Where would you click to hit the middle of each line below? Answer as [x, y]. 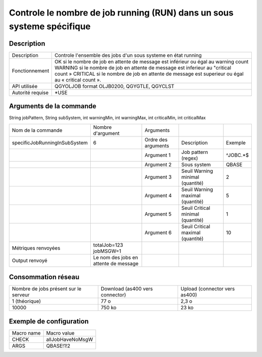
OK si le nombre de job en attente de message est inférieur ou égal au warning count [152, 62]
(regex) [190, 158]
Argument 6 [158, 232]
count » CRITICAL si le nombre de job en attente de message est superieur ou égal [149, 74]
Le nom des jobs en [115, 257]
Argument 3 [158, 177]
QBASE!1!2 [58, 346]
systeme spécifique [50, 26]
